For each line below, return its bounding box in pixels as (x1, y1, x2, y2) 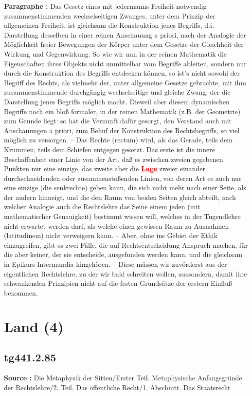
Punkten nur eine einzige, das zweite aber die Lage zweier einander (4, 163, 206, 174)
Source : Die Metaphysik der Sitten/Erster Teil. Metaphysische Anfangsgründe (4, 372, 242, 382)
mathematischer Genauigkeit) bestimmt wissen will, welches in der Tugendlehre (4, 211, 241, 221)
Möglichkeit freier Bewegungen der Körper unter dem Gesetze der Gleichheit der (4, 39, 244, 49)
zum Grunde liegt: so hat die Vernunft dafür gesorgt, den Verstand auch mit (4, 116, 232, 126)
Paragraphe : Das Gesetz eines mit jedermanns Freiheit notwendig (4, 1, 207, 11)
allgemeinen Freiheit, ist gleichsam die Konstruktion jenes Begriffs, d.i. (4, 20, 214, 30)
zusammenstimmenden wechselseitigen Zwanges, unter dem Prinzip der (4, 10, 216, 20)
